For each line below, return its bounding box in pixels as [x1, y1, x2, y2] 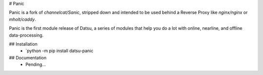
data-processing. [9, 32, 44, 38]
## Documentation [9, 55, 47, 60]
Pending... [25, 61, 46, 68]
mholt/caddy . [9, 16, 36, 22]
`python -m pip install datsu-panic [25, 48, 94, 54]
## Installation [9, 41, 38, 47]
